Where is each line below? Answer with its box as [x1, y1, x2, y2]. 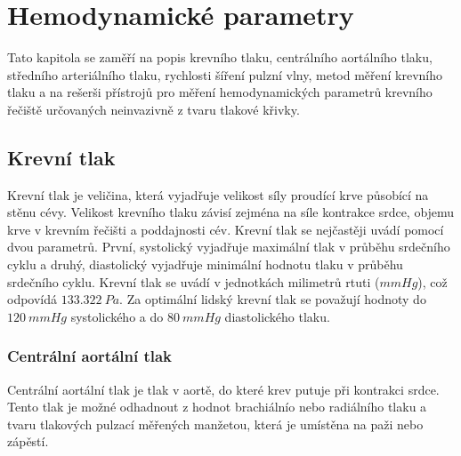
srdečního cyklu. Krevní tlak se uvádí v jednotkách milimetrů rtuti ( [7, 272, 380, 291]
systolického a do [70, 307, 164, 325]
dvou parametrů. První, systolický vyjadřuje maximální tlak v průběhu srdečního [7, 237, 450, 256]
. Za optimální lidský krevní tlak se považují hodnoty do [119, 290, 426, 308]
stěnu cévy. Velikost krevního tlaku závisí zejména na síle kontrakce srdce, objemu [7, 203, 455, 221]
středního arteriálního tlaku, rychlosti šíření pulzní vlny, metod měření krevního [7, 65, 443, 84]
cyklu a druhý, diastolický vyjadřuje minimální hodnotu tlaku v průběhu [7, 255, 403, 274]
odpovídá [7, 290, 58, 308]
